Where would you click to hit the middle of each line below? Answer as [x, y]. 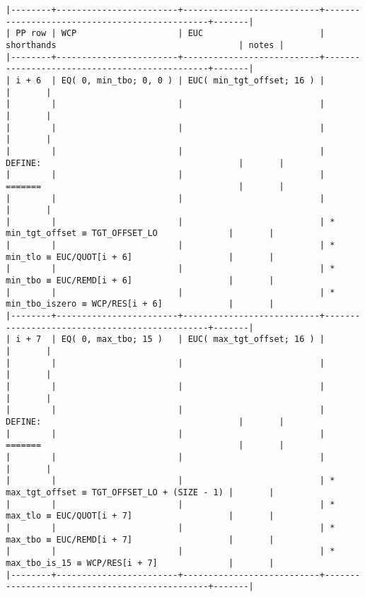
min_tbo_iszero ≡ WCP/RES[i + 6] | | [140, 304]
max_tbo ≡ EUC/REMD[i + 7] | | [140, 539]
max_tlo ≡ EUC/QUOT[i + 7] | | [140, 516]
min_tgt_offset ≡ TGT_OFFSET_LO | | [140, 234]
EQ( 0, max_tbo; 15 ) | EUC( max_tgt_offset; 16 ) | [193, 339]
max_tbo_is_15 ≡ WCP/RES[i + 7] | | [140, 563]
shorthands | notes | [145, 45]
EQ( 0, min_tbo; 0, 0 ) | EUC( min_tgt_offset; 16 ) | [193, 80]
